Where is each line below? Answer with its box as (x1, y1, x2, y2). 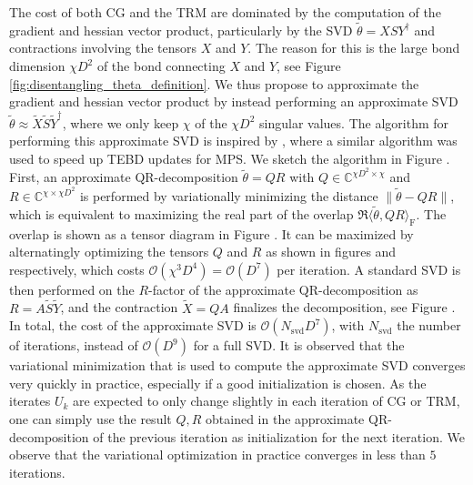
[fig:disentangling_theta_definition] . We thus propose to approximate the (9, 74, 419, 93)
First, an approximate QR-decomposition (9, 167, 238, 187)
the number (397, 316, 461, 335)
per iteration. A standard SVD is (277, 259, 461, 278)
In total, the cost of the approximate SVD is (9, 316, 257, 335)
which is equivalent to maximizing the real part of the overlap (9, 204, 354, 223)
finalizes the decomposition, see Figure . (233, 298, 456, 317)
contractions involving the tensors (9, 38, 197, 57)
